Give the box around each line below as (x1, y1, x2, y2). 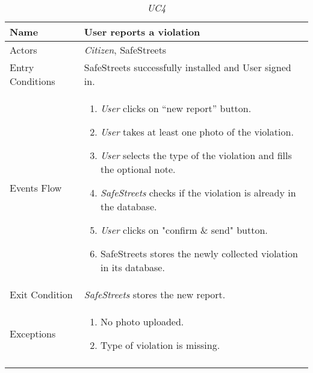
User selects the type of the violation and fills (101, 148, 292, 162)
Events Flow (10, 181, 62, 195)
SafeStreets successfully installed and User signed (84, 60, 291, 74)
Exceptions (10, 326, 56, 340)
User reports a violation (84, 25, 200, 39)
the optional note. (101, 162, 176, 176)
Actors (10, 43, 37, 57)
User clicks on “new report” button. (101, 101, 252, 115)
